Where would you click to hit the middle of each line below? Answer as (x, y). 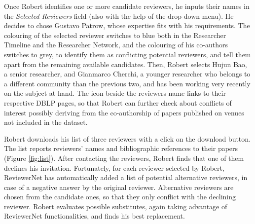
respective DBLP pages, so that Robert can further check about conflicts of (118, 102)
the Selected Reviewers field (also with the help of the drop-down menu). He (119, 16)
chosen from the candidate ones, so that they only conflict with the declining (120, 197)
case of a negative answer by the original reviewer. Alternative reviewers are (119, 187)
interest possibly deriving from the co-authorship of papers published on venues (124, 112)
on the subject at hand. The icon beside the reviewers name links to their (115, 93)
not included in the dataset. (46, 122)
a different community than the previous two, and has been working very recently (127, 83)
